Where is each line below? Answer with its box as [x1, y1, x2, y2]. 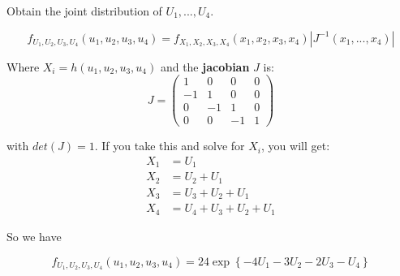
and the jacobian [160, 58, 250, 75]
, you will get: [261, 137, 330, 154]
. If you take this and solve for [94, 137, 245, 154]
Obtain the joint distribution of [6, 2, 162, 19]
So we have [6, 227, 62, 244]
